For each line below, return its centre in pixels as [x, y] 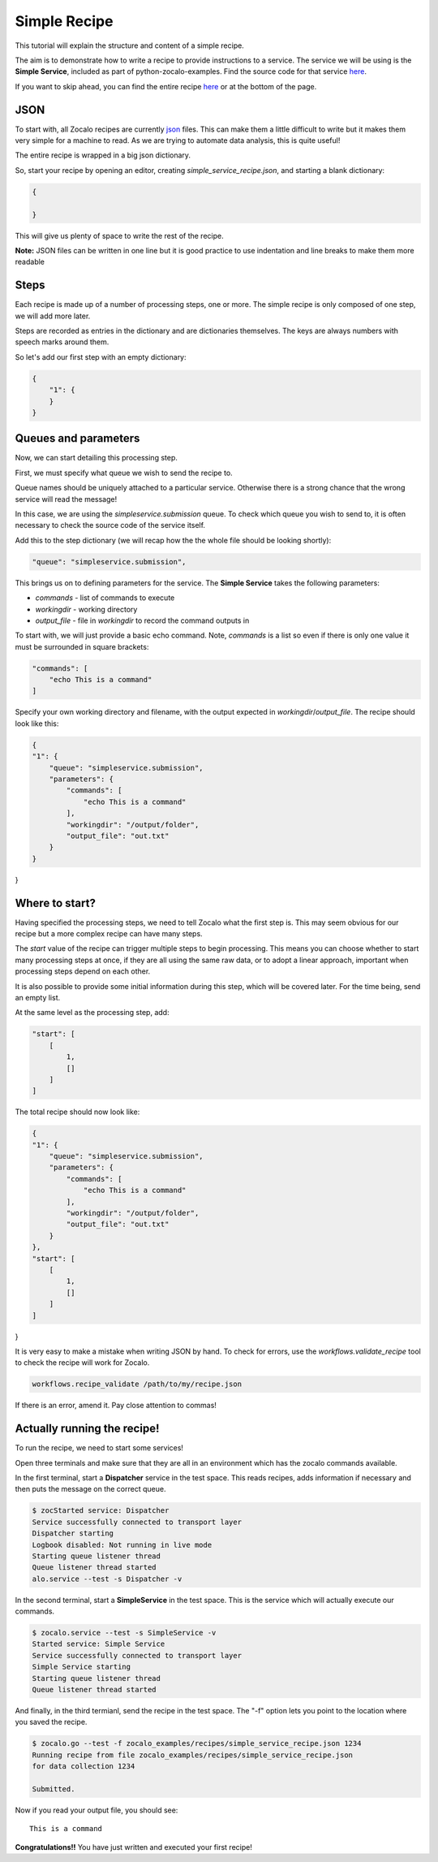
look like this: [37, 724]
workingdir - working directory [86, 609]
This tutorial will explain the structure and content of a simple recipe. [130, 45]
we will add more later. [53, 316]
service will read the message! [66, 499]
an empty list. [38, 997]
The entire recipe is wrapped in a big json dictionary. [103, 155]
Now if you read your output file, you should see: [97, 1810]
